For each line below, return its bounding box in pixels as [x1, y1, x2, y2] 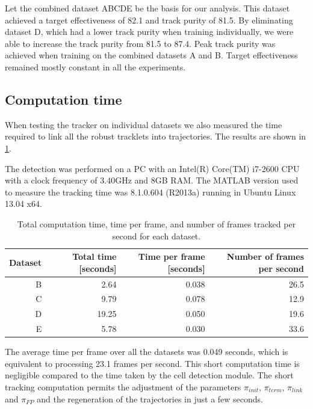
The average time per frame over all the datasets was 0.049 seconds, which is [5, 345, 288, 358]
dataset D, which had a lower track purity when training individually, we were [5, 25, 294, 38]
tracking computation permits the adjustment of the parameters [5, 380, 241, 393]
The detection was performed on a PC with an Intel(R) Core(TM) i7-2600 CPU [5, 162, 300, 174]
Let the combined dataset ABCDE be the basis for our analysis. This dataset [5, 2, 290, 14]
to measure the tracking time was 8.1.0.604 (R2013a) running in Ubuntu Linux [5, 185, 296, 198]
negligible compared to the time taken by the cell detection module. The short [5, 369, 294, 381]
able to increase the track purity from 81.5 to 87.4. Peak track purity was [5, 37, 276, 49]
